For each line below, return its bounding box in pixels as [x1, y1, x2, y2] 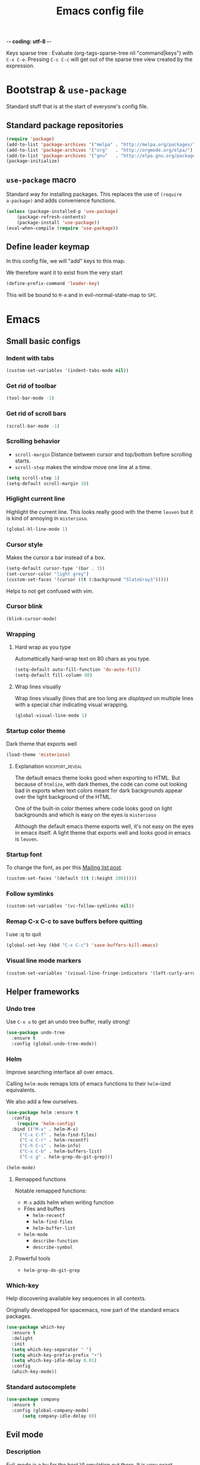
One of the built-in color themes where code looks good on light [14, 805, 173, 812]
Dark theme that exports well [6, 740, 77, 747]
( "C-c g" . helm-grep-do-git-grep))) [19, 1154, 113, 1160]
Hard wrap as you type [14, 643, 71, 651]
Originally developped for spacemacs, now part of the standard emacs [6, 1307, 180, 1314]
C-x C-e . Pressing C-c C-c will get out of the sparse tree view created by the [6, 56, 193, 63]
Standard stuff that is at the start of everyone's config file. [6, 103, 149, 110]
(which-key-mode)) [11, 1369, 58, 1375]
